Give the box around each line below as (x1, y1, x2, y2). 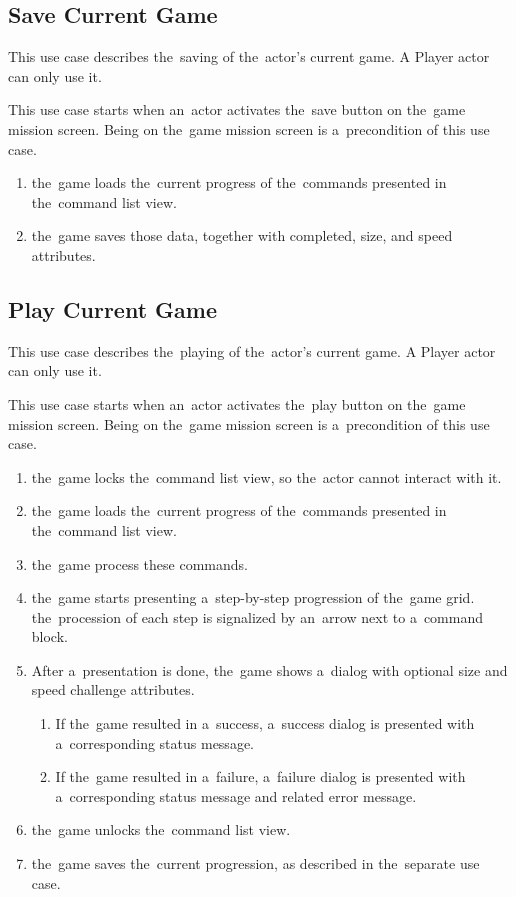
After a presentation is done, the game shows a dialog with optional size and (31, 659, 508, 680)
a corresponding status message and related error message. (55, 785, 417, 806)
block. (31, 626, 68, 647)
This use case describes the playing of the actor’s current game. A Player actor (8, 340, 496, 361)
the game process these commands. (31, 553, 248, 574)
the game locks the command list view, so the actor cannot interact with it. (31, 466, 502, 487)
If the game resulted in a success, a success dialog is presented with (55, 713, 475, 734)
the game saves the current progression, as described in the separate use (31, 853, 480, 874)
